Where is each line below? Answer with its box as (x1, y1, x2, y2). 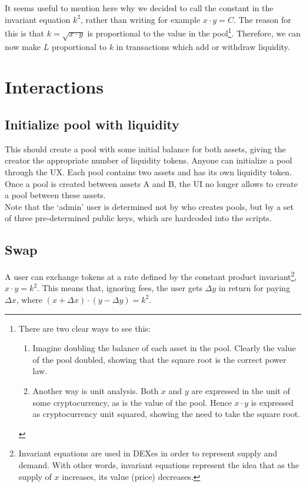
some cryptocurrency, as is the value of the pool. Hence (32, 396, 232, 408)
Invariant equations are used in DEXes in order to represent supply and (18, 447, 278, 459)
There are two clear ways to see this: (18, 322, 151, 334)
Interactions (5, 75, 104, 99)
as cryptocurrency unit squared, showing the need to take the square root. (32, 408, 300, 420)
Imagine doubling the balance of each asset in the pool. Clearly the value (32, 342, 296, 354)
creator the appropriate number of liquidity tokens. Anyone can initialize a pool (5, 154, 292, 166)
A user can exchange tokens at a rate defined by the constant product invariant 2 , (5, 269, 297, 282)
